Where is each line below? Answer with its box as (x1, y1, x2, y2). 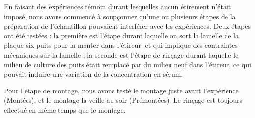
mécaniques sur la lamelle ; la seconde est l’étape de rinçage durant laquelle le (4, 49, 239, 59)
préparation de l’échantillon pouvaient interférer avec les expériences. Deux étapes (4, 21, 251, 31)
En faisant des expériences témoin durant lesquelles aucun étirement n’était (4, 1, 231, 11)
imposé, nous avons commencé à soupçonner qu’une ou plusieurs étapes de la (4, 11, 236, 21)
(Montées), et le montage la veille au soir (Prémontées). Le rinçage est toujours (4, 95, 243, 105)
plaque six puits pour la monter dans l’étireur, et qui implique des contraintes (4, 40, 238, 50)
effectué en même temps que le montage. (4, 104, 126, 115)
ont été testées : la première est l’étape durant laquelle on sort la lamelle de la (4, 30, 239, 40)
